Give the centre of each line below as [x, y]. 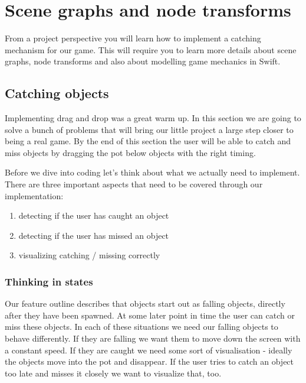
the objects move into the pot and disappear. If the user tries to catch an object [149, 361]
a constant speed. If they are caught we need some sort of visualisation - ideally [149, 350]
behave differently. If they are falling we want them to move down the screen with [153, 338]
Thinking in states [49, 281]
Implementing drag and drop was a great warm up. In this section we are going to [153, 118]
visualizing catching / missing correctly [89, 255]
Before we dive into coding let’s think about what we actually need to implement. [152, 172]
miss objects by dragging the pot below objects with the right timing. [130, 152]
